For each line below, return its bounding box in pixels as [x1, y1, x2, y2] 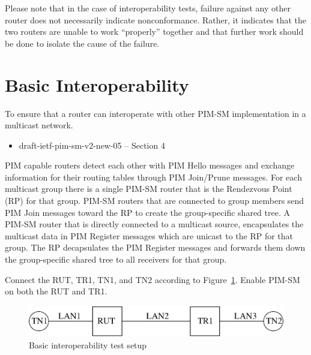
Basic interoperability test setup [29, 338, 147, 351]
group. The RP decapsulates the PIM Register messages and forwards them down [5, 241, 306, 254]
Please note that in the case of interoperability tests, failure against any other [5, 2, 291, 14]
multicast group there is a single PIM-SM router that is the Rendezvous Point [5, 182, 292, 195]
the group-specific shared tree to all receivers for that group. [5, 253, 227, 266]
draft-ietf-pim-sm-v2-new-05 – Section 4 [19, 139, 165, 151]
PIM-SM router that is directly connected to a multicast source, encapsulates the [5, 218, 304, 230]
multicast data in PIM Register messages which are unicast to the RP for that [5, 229, 294, 242]
